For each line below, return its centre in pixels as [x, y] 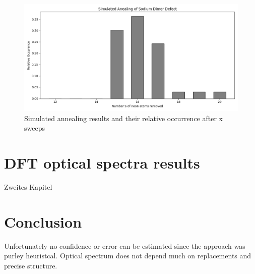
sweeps [35, 128]
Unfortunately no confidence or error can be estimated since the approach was [125, 245]
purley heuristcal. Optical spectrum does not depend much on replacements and [128, 256]
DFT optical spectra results [102, 162]
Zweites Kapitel [28, 186]
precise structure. [31, 265]
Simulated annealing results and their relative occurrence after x [123, 118]
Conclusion [43, 221]
